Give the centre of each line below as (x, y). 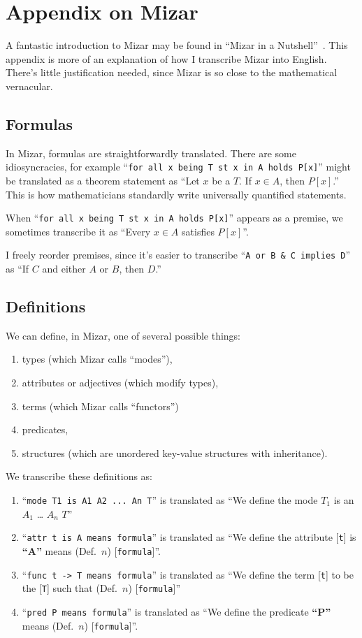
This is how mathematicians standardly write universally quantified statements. (176, 194)
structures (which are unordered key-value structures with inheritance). (175, 452)
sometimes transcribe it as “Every (78, 231)
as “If (17, 269)
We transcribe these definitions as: (79, 476)
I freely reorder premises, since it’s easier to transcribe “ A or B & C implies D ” (178, 255)
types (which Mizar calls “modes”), (97, 359)
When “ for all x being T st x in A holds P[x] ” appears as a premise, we (174, 218)
